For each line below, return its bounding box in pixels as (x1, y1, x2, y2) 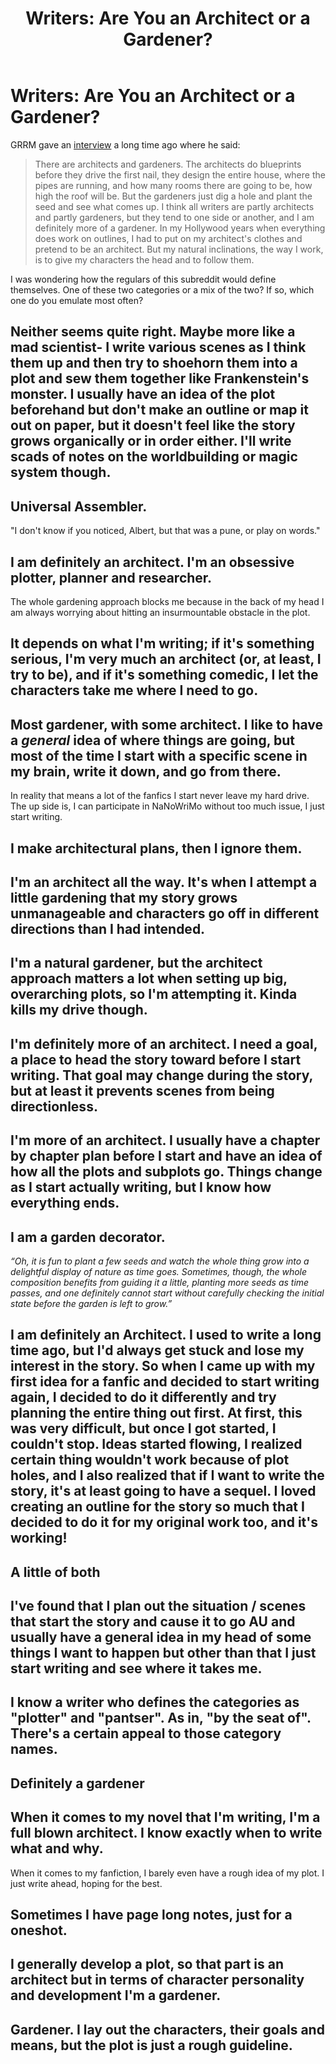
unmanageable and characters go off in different (10, 905, 320, 922)
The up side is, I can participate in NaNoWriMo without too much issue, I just (10, 800, 325, 812)
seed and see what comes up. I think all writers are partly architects (34, 200, 315, 212)
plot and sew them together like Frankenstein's (10, 370, 310, 387)
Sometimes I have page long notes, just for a (10, 1907, 293, 1924)
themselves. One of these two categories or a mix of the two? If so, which (10, 283, 315, 296)
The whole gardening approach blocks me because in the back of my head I (10, 595, 325, 607)
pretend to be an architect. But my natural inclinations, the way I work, (34, 243, 324, 255)
